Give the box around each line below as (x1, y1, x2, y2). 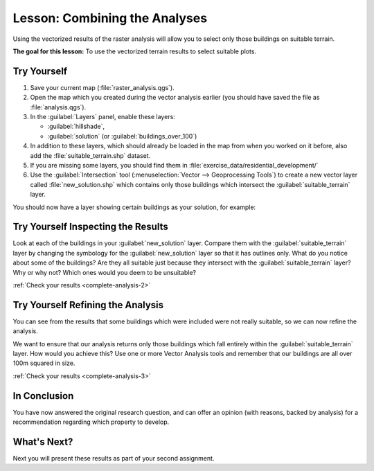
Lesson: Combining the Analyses (12, 10, 208, 26)
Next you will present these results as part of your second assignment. (12, 454, 215, 463)
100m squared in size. (12, 359, 75, 367)
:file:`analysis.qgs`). (30, 103, 87, 111)
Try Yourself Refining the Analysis (12, 299, 164, 311)
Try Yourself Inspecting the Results (12, 221, 169, 233)
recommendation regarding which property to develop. (12, 418, 170, 426)
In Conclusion (12, 390, 74, 402)
